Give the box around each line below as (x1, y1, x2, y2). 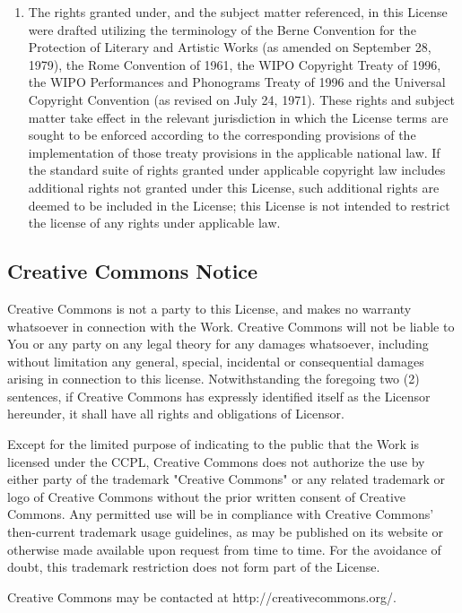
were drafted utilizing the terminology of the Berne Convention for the (28, 20, 416, 39)
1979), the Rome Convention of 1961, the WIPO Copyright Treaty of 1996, (28, 55, 441, 73)
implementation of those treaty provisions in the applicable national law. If (28, 142, 440, 161)
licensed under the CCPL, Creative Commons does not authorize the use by (7, 452, 425, 471)
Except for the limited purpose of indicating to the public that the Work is (7, 435, 420, 453)
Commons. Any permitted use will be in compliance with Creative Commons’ (7, 505, 434, 523)
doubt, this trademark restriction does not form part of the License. (7, 557, 380, 576)
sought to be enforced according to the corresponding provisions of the (28, 125, 416, 144)
